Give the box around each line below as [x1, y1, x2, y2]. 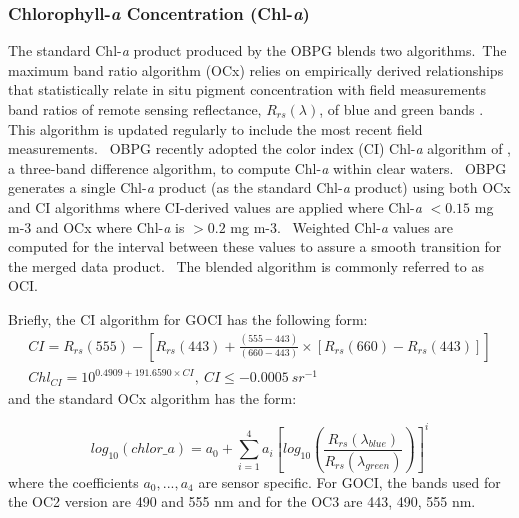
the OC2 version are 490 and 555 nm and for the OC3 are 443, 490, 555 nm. [8, 491, 476, 512]
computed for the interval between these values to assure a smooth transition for [8, 236, 502, 257]
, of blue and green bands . [319, 99, 484, 119]
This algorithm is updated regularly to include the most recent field [8, 118, 423, 139]
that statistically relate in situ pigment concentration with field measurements [8, 79, 487, 100]
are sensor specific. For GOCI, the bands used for [198, 471, 501, 492]
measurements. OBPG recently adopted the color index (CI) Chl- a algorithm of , [8, 138, 512, 159]
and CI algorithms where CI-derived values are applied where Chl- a [8, 196, 422, 217]
